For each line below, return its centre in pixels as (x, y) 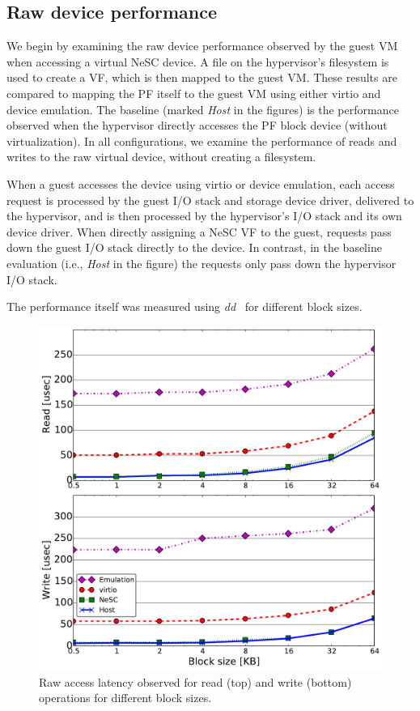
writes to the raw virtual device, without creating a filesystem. (161, 157)
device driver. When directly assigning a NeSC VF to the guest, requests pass (199, 231)
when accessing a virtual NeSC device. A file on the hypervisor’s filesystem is (198, 61)
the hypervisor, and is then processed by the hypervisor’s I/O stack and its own (204, 216)
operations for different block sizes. (125, 698)
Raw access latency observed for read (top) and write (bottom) (195, 681)
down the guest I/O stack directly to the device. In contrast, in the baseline (194, 247)
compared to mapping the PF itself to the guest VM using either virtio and (194, 93)
